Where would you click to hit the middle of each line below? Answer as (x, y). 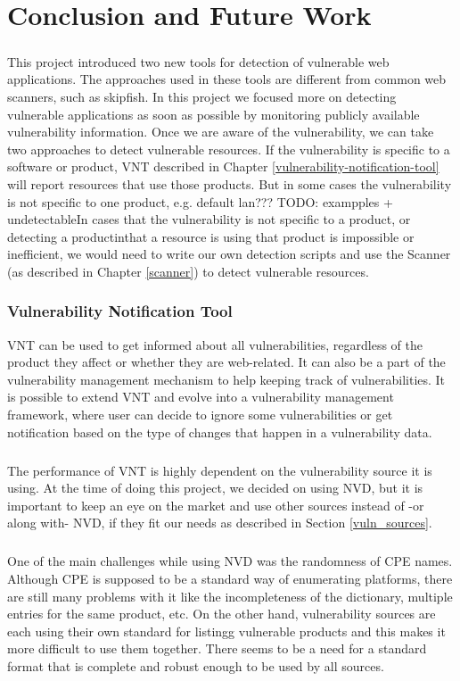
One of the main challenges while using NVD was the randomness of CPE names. (230, 561)
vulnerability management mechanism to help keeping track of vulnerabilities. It (226, 379)
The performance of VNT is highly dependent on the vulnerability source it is (220, 470)
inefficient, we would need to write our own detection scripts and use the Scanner (229, 254)
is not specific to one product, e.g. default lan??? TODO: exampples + (200, 201)
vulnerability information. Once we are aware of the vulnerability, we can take (221, 132)
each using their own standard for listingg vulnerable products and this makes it (226, 631)
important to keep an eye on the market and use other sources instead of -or (216, 505)
